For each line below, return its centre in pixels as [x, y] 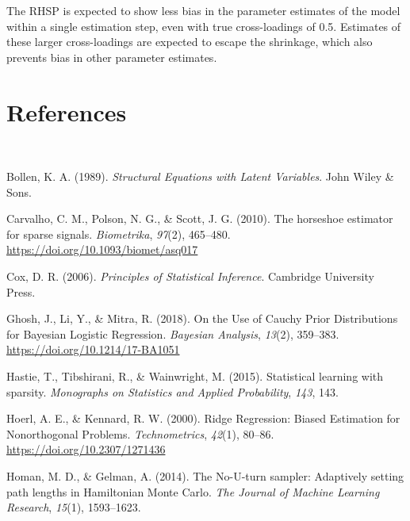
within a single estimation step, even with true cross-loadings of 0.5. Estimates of [204, 26]
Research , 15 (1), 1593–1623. [74, 507]
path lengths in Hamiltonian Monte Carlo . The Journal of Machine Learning [193, 491]
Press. [21, 291]
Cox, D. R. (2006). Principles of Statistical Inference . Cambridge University [190, 276]
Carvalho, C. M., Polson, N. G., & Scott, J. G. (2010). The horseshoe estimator [200, 218]
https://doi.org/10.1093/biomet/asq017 [102, 249]
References [67, 111]
